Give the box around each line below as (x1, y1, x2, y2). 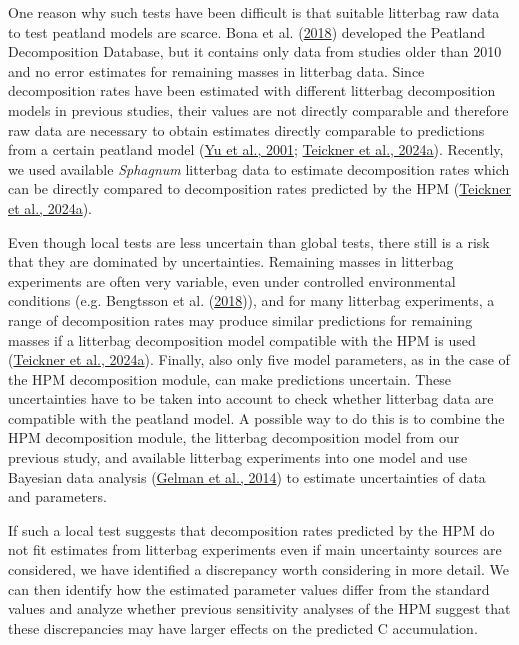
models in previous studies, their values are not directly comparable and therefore (8, 99, 509, 120)
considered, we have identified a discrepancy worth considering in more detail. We (8, 559, 509, 580)
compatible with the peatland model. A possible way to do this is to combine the (8, 407, 505, 428)
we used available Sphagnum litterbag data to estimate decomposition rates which (8, 158, 510, 179)
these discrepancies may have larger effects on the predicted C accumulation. (8, 617, 478, 638)
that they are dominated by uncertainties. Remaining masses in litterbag (8, 251, 454, 272)
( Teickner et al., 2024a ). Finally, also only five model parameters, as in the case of (8, 349, 510, 370)
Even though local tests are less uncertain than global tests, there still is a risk (8, 231, 490, 252)
